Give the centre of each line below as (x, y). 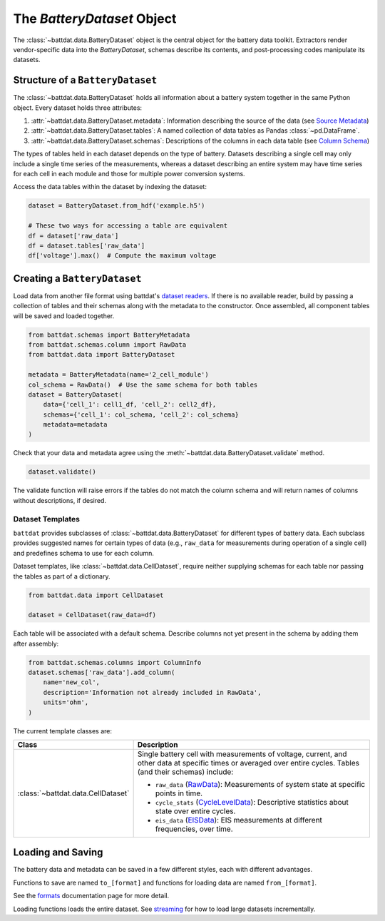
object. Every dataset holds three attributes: (78, 108)
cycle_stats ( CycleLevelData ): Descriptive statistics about (252, 802)
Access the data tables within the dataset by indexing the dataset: (110, 187)
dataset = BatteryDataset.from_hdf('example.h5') (117, 206)
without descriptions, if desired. (60, 500)
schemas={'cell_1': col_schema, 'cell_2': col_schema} (141, 414)
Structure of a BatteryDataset (85, 80)
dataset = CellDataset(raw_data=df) (92, 615)
